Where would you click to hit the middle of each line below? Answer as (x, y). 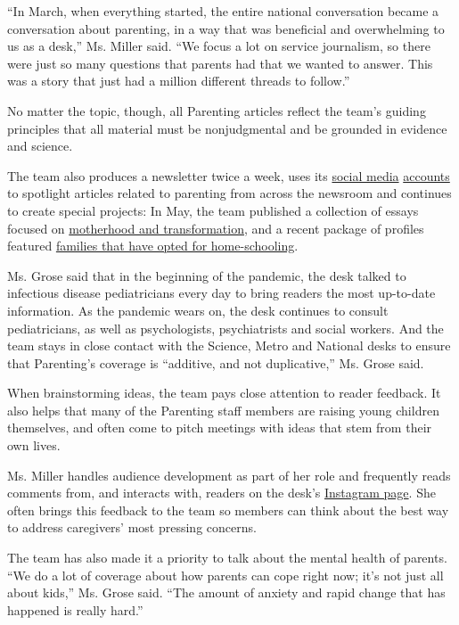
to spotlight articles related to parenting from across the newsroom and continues (229, 193)
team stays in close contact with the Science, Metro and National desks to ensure (229, 345)
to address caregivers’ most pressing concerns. (132, 527)
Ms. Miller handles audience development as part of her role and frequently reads (229, 475)
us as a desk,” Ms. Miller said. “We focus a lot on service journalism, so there (219, 46)
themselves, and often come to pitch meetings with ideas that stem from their (220, 428)
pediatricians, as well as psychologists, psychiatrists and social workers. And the (225, 328)
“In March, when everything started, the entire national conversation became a (223, 11)
